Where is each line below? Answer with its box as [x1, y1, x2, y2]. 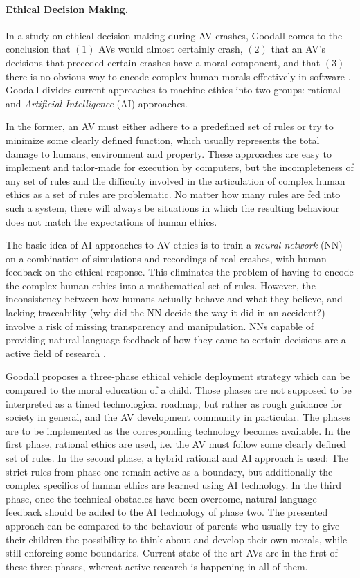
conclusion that [6, 42, 71, 56]
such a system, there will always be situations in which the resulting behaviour [6, 200, 340, 215]
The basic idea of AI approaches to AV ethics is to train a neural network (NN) [6, 237, 343, 252]
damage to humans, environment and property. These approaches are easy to [6, 146, 332, 161]
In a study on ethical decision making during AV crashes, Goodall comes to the [6, 28, 343, 42]
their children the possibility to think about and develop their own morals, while [6, 532, 348, 546]
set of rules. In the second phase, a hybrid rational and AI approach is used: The [6, 451, 348, 465]
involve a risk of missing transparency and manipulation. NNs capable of [6, 318, 314, 333]
